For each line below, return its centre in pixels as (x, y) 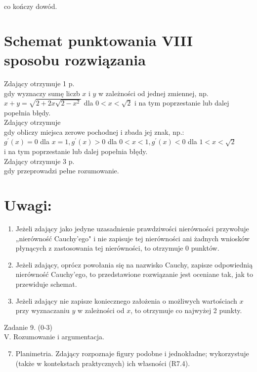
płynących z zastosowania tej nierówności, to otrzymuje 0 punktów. (117, 248)
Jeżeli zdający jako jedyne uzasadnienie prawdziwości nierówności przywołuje (132, 228)
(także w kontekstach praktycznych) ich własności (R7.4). (103, 363)
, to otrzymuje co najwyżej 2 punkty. (186, 310)
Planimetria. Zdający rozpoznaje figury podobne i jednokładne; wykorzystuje (132, 353)
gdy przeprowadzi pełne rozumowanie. (62, 171)
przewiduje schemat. (46, 284)
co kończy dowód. (31, 6)
